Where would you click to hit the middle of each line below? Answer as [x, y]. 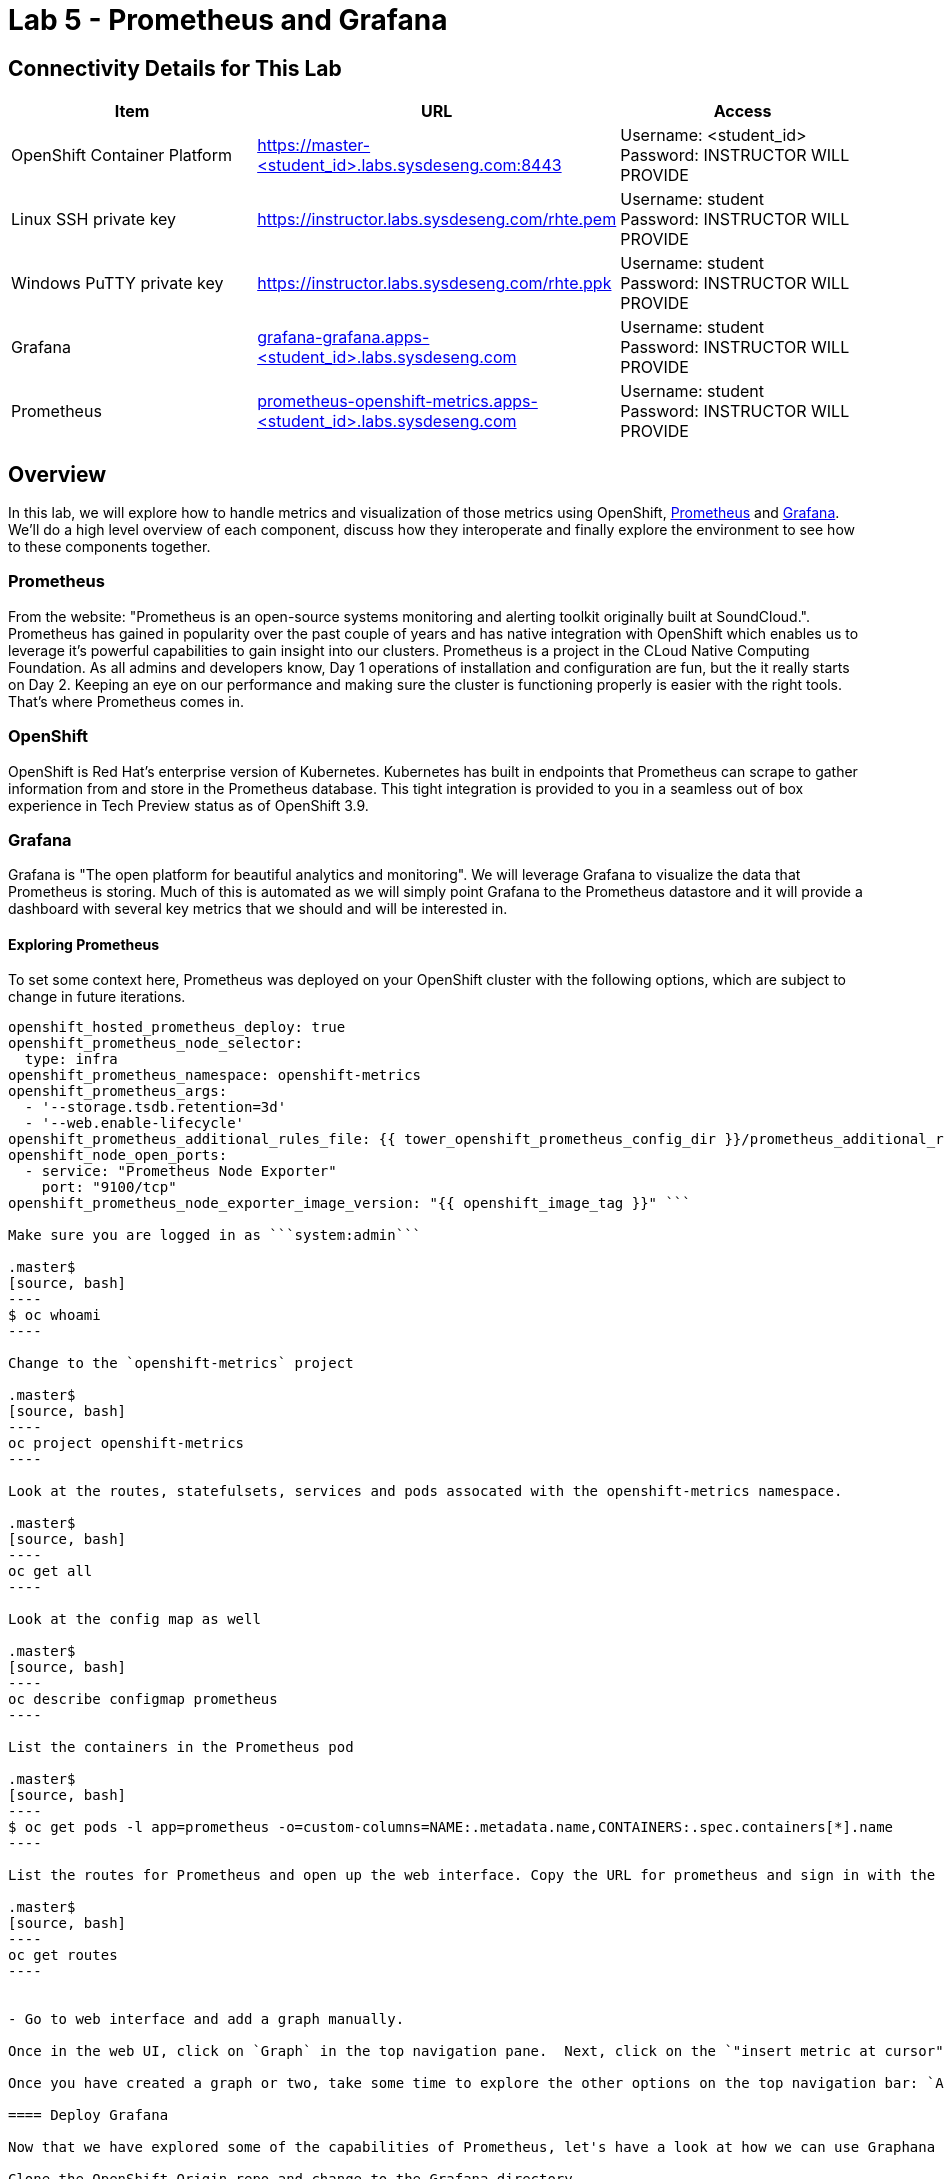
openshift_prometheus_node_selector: [156, 1043]
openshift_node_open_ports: [118, 1155]
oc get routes [63, 1955]
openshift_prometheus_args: [118, 1091]
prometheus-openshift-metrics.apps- [397, 401]
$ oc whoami [54, 1315]
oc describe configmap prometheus [143, 1699]
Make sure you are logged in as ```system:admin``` [215, 1235]
